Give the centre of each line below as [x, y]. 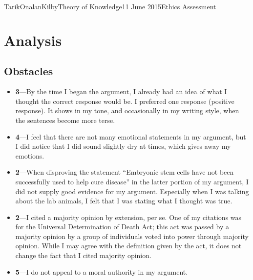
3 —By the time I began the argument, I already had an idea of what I [121, 91]
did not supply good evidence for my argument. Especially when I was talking [132, 191]
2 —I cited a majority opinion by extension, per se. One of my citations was [128, 217]
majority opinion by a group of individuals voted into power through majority [132, 236]
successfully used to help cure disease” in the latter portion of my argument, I [132, 181]
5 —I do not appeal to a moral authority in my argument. [102, 271]
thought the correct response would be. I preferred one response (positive [125, 101]
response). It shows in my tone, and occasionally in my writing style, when [127, 110]
